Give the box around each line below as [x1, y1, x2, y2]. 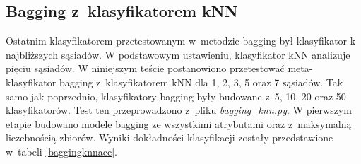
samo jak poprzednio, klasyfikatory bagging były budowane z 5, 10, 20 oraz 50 [6, 88, 346, 103]
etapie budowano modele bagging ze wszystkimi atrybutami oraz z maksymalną [6, 116, 352, 131]
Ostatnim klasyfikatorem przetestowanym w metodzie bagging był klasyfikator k [6, 33, 356, 48]
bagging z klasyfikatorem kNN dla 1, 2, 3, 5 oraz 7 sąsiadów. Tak [59, 74, 343, 89]
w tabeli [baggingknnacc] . [6, 143, 117, 158]
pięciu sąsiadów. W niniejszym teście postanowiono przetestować [6, 61, 285, 76]
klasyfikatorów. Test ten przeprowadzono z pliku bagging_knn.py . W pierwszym [6, 102, 352, 117]
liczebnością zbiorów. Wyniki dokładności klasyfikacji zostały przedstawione [6, 130, 333, 145]
